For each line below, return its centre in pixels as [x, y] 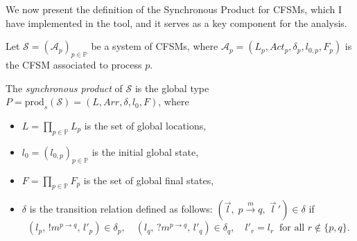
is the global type [172, 88]
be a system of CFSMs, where [155, 46]
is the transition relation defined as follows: [121, 209]
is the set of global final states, [149, 180]
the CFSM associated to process [74, 64]
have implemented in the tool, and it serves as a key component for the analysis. [176, 23]
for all [292, 228]
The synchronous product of [64, 88]
